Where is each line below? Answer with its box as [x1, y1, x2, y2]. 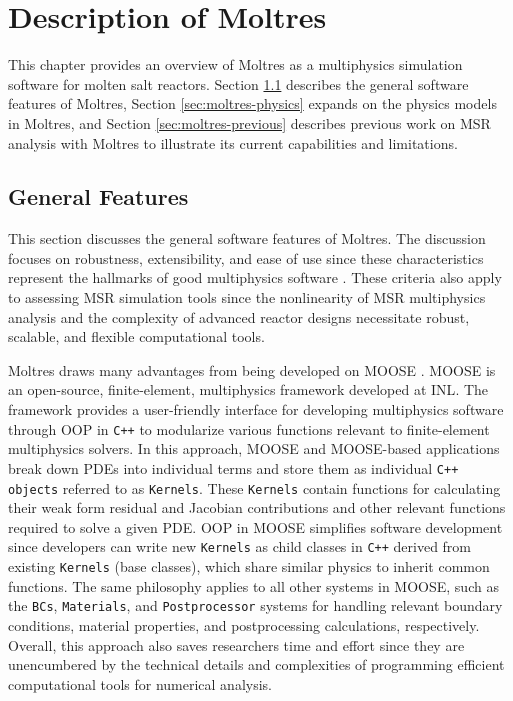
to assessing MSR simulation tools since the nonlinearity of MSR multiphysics [8, 287, 486, 308]
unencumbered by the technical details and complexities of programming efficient [8, 654, 505, 675]
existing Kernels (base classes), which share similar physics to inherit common [8, 556, 490, 577]
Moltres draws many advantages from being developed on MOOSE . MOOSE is [8, 359, 496, 380]
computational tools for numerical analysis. [8, 673, 272, 694]
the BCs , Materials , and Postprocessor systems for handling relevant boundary [8, 595, 503, 616]
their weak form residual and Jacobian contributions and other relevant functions [8, 497, 506, 518]
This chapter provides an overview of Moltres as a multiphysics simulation [8, 54, 463, 75]
